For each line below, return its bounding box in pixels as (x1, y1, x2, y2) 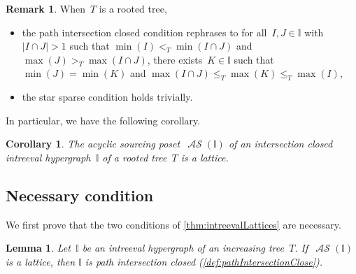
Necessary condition (6, 184, 154, 206)
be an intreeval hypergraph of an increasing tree (82, 240, 284, 255)
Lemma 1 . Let (6, 240, 71, 255)
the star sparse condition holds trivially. (22, 89, 193, 104)
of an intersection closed (228, 136, 333, 151)
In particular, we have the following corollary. (6, 113, 201, 127)
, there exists (147, 52, 203, 66)
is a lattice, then (6, 254, 76, 268)
